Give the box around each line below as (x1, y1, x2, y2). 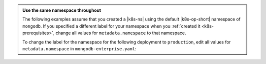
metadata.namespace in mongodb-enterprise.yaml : (22, 45, 136, 51)
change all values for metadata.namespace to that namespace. (55, 30, 186, 36)
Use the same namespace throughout (22, 7, 101, 13)
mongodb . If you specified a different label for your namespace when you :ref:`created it (22, 23, 200, 29)
